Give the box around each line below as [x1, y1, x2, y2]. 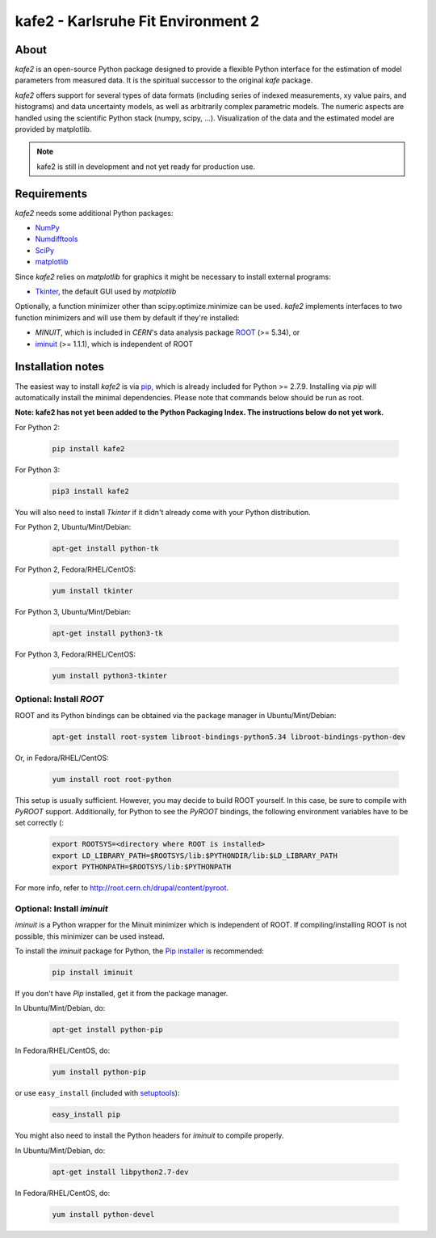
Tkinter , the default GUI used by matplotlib [35, 287, 177, 297]
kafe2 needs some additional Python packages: [15, 208, 174, 218]
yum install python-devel [52, 1210, 155, 1219]
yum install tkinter [52, 586, 133, 595]
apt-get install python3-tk [52, 628, 163, 638]
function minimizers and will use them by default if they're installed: [15, 312, 240, 323]
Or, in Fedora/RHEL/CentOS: [15, 753, 109, 763]
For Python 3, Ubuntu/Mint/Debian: [15, 606, 132, 616]
